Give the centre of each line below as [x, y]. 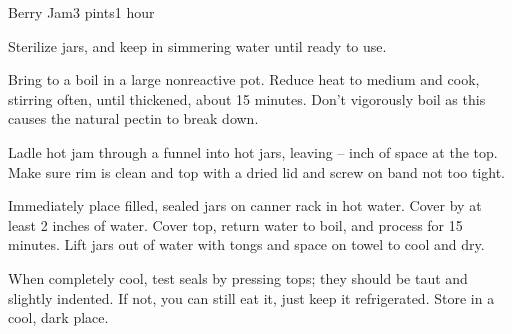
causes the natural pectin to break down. [133, 118]
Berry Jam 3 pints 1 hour [81, 12]
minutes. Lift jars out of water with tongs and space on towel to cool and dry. [246, 244]
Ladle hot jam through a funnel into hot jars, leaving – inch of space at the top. [253, 151]
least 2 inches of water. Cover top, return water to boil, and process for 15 [235, 224]
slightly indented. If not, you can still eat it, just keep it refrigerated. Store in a [251, 297]
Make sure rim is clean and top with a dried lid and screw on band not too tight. [257, 171]
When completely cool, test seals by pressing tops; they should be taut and [238, 277]
